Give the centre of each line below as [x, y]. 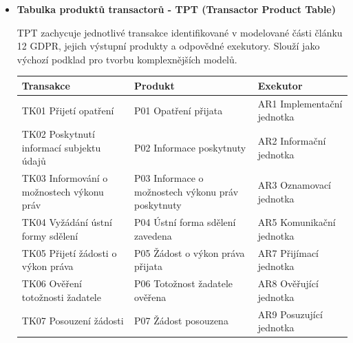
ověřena [150, 297]
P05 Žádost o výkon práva [190, 252]
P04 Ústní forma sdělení [185, 222]
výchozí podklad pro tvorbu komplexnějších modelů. [127, 59]
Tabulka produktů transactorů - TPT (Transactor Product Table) [176, 9]
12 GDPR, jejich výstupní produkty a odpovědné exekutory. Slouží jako [168, 46]
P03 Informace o [169, 178]
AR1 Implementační [300, 103]
